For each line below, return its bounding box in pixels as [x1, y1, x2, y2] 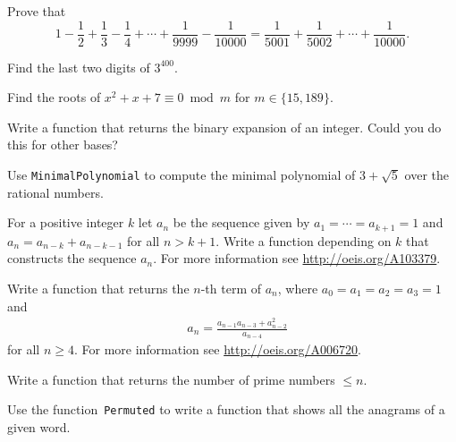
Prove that [7, 2, 66, 20]
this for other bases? [7, 135, 118, 154]
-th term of [200, 278, 261, 297]
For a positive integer [7, 213, 124, 232]
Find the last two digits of [7, 57, 150, 76]
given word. [7, 418, 71, 437]
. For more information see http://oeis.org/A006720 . [73, 340, 361, 359]
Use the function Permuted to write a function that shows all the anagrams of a [7, 400, 445, 419]
